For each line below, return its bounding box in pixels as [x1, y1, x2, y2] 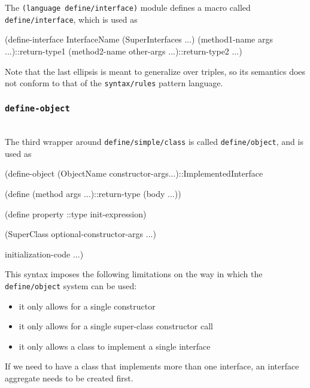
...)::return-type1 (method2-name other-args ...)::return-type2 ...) [5, 44, 242, 57]
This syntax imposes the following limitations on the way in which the [5, 268, 263, 280]
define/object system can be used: [5, 279, 137, 292]
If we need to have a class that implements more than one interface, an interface [5, 360, 299, 372]
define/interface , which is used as [5, 13, 138, 25]
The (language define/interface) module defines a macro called [5, 1, 251, 13]
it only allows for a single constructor [19, 299, 156, 312]
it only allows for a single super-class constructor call [19, 320, 213, 332]
